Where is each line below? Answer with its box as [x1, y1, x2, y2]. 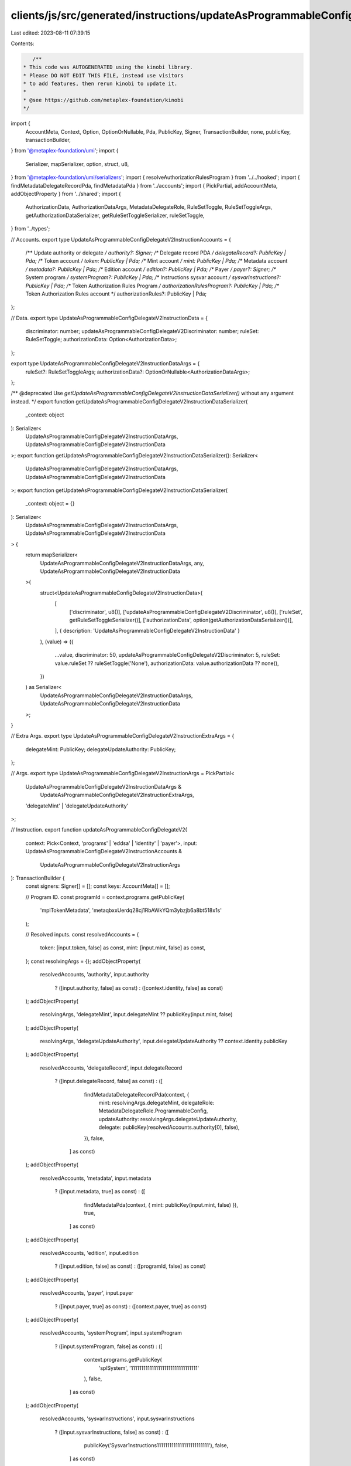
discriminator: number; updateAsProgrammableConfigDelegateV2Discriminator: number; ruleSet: [25, 328, 259, 335]
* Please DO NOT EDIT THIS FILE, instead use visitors [23, 72, 184, 79]
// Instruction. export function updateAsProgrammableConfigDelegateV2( [11, 826, 187, 833]
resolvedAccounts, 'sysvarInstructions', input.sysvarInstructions [40, 1415, 195, 1422]
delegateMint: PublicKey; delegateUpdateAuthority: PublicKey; [25, 745, 176, 753]
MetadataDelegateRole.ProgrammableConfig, [98, 1107, 208, 1114]
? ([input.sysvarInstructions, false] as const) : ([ [54, 1428, 169, 1436]
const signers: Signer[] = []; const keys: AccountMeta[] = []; [25, 883, 170, 890]
